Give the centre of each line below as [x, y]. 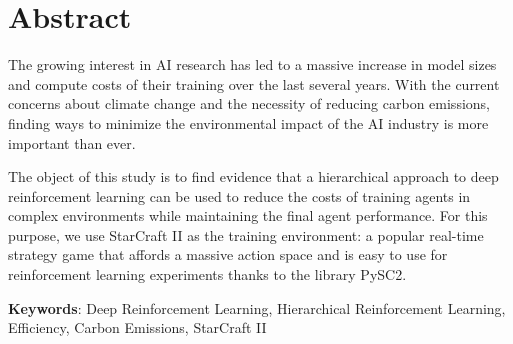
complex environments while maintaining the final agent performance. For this [248, 215]
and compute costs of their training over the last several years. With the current [254, 83]
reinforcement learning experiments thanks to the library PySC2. [207, 274]
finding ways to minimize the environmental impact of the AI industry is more [248, 122]
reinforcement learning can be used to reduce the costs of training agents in [239, 195]
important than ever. [72, 142]
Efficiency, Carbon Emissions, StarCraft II [137, 327]
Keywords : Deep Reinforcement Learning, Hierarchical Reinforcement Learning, [257, 307]
